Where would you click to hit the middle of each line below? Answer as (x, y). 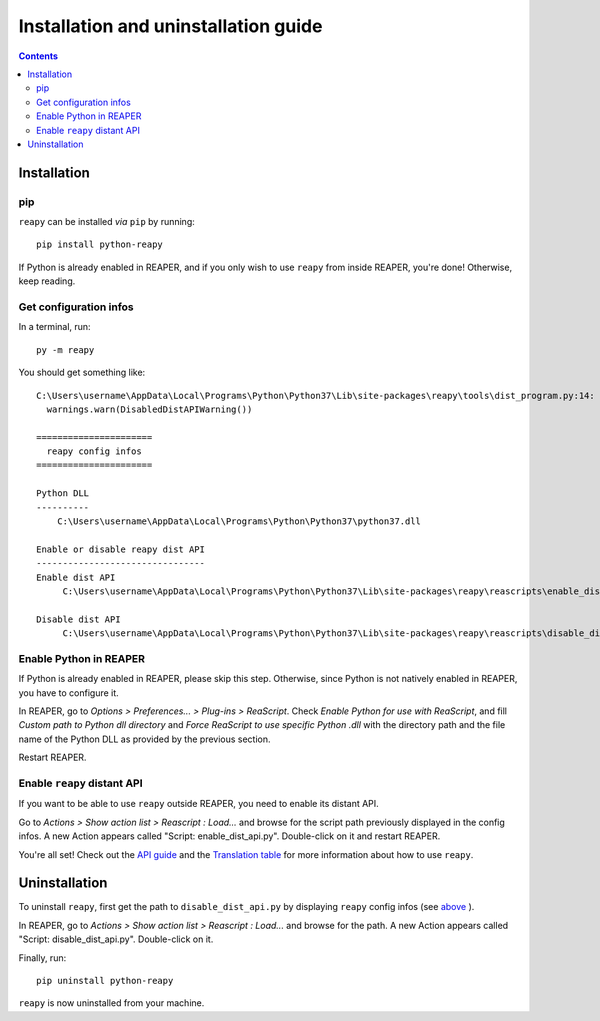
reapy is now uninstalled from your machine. (111, 1003)
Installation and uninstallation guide (170, 26)
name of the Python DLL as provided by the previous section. (144, 739)
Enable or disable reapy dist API (120, 549)
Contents (38, 56)
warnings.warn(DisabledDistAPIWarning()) (149, 409)
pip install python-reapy (100, 244)
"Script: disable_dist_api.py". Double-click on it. (116, 939)
